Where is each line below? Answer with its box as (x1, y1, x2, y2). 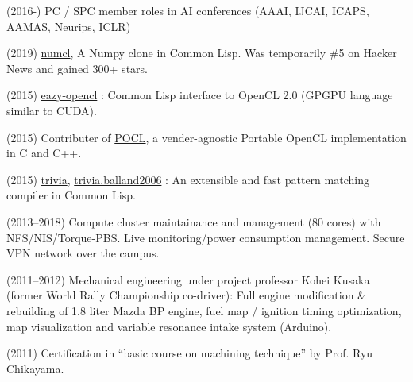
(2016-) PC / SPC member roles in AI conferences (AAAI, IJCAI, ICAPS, (6, 2, 369, 18)
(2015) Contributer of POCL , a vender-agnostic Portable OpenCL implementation (6, 129, 407, 145)
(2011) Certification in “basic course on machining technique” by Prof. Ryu (6, 345, 373, 361)
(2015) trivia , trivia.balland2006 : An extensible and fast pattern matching (6, 171, 369, 187)
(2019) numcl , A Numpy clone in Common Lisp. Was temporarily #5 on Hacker (6, 44, 397, 61)
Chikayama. (6, 360, 64, 376)
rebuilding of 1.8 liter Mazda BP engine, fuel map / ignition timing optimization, (6, 302, 402, 318)
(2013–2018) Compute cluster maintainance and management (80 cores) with (6, 213, 381, 230)
